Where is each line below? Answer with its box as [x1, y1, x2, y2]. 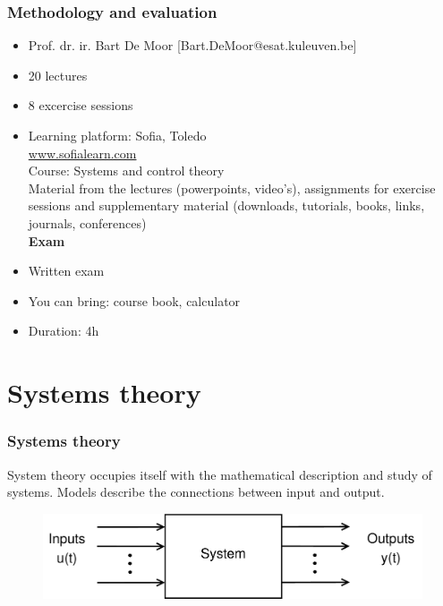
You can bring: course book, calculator [28, 291, 241, 310]
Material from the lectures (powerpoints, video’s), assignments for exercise [28, 178, 436, 197]
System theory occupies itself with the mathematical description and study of [7, 465, 432, 483]
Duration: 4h [28, 321, 99, 340]
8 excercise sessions [28, 96, 133, 115]
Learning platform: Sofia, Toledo [28, 126, 207, 144]
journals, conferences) [28, 213, 147, 232]
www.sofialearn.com [28, 143, 137, 162]
